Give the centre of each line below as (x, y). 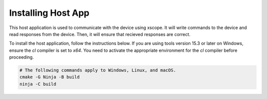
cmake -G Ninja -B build (50, 77)
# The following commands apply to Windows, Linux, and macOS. (98, 70)
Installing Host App (49, 13)
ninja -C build (38, 84)
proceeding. (22, 57)
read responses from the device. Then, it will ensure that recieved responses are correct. (100, 34)
